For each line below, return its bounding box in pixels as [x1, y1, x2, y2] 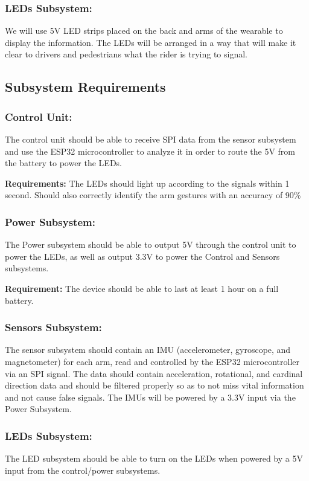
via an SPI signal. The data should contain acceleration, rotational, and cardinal [5, 367, 303, 379]
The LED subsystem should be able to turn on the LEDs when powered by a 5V [5, 452, 303, 465]
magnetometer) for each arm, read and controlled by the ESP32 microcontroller [5, 355, 299, 367]
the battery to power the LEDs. [5, 157, 123, 169]
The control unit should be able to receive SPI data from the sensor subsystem [5, 133, 296, 145]
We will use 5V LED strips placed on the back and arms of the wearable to [5, 24, 283, 37]
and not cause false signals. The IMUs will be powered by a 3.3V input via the [5, 390, 296, 403]
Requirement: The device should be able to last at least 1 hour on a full [5, 282, 279, 294]
